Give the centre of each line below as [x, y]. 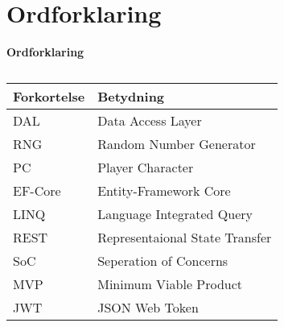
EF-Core [37, 190]
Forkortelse [49, 96]
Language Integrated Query [175, 213]
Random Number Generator [177, 143]
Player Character [146, 167]
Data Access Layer [150, 120]
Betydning [131, 96]
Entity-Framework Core [164, 190]
